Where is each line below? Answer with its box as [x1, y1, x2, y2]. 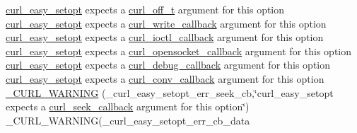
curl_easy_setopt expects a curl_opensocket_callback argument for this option [6, 43, 351, 58]
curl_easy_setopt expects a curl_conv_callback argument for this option [6, 71, 324, 86]
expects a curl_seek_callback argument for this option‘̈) [6, 99, 250, 114]
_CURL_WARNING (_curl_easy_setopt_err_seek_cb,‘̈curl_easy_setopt [6, 85, 334, 100]
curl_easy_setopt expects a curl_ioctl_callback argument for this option [6, 30, 324, 45]
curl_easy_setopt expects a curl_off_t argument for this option [6, 2, 285, 16]
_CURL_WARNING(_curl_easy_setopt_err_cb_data [6, 112, 250, 127]
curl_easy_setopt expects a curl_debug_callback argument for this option [6, 57, 330, 72]
